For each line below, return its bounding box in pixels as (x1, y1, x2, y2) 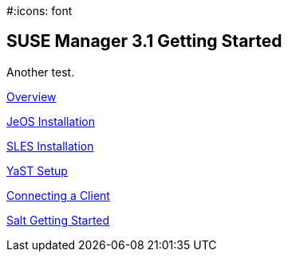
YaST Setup (6, 163, 68, 178)
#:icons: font (6, 4, 73, 18)
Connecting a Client (6, 188, 110, 202)
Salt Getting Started (6, 213, 110, 227)
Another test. (6, 64, 75, 79)
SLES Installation (6, 139, 94, 153)
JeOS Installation (6, 114, 95, 128)
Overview (6, 89, 57, 104)
